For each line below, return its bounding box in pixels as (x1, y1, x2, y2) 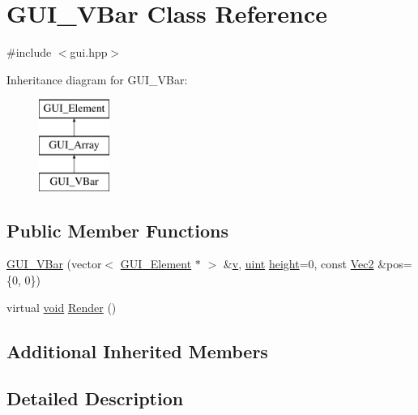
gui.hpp (70, 44, 108, 61)
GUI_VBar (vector (6, 255, 102, 272)
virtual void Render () (6, 298, 117, 315)
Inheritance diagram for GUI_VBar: (6, 71, 188, 88)
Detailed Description (6, 386, 184, 411)
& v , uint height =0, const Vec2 (223, 255, 374, 272)
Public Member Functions (6, 217, 228, 242)
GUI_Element (120, 255, 192, 272)
